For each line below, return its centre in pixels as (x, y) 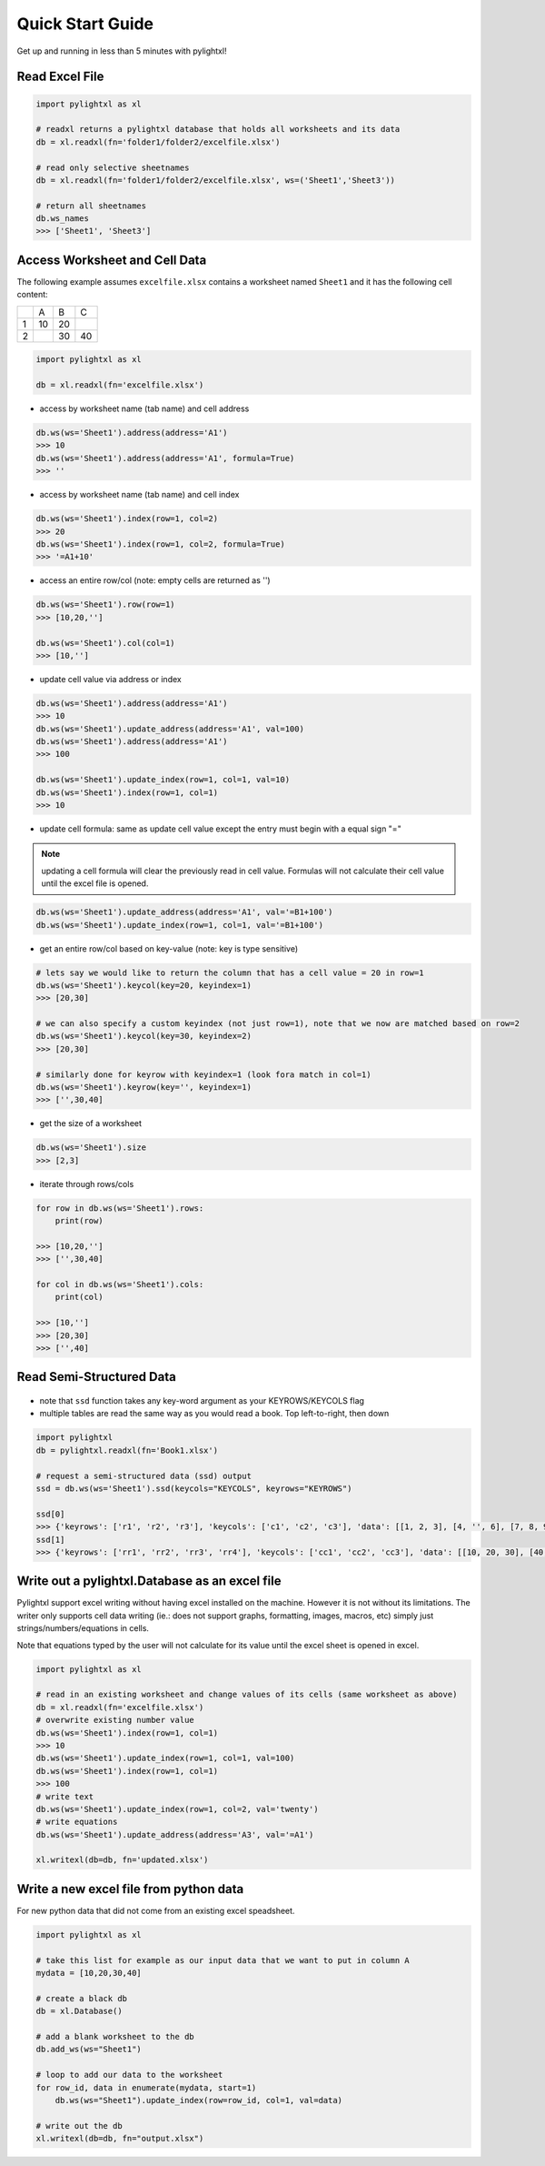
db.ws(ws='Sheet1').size (91, 1148)
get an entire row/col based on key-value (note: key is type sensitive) (169, 948)
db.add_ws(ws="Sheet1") (89, 2050)
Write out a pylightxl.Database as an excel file (149, 1582)
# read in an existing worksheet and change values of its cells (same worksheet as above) (247, 1695)
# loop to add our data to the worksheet (129, 2075)
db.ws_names (63, 219)
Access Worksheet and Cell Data (112, 260)
